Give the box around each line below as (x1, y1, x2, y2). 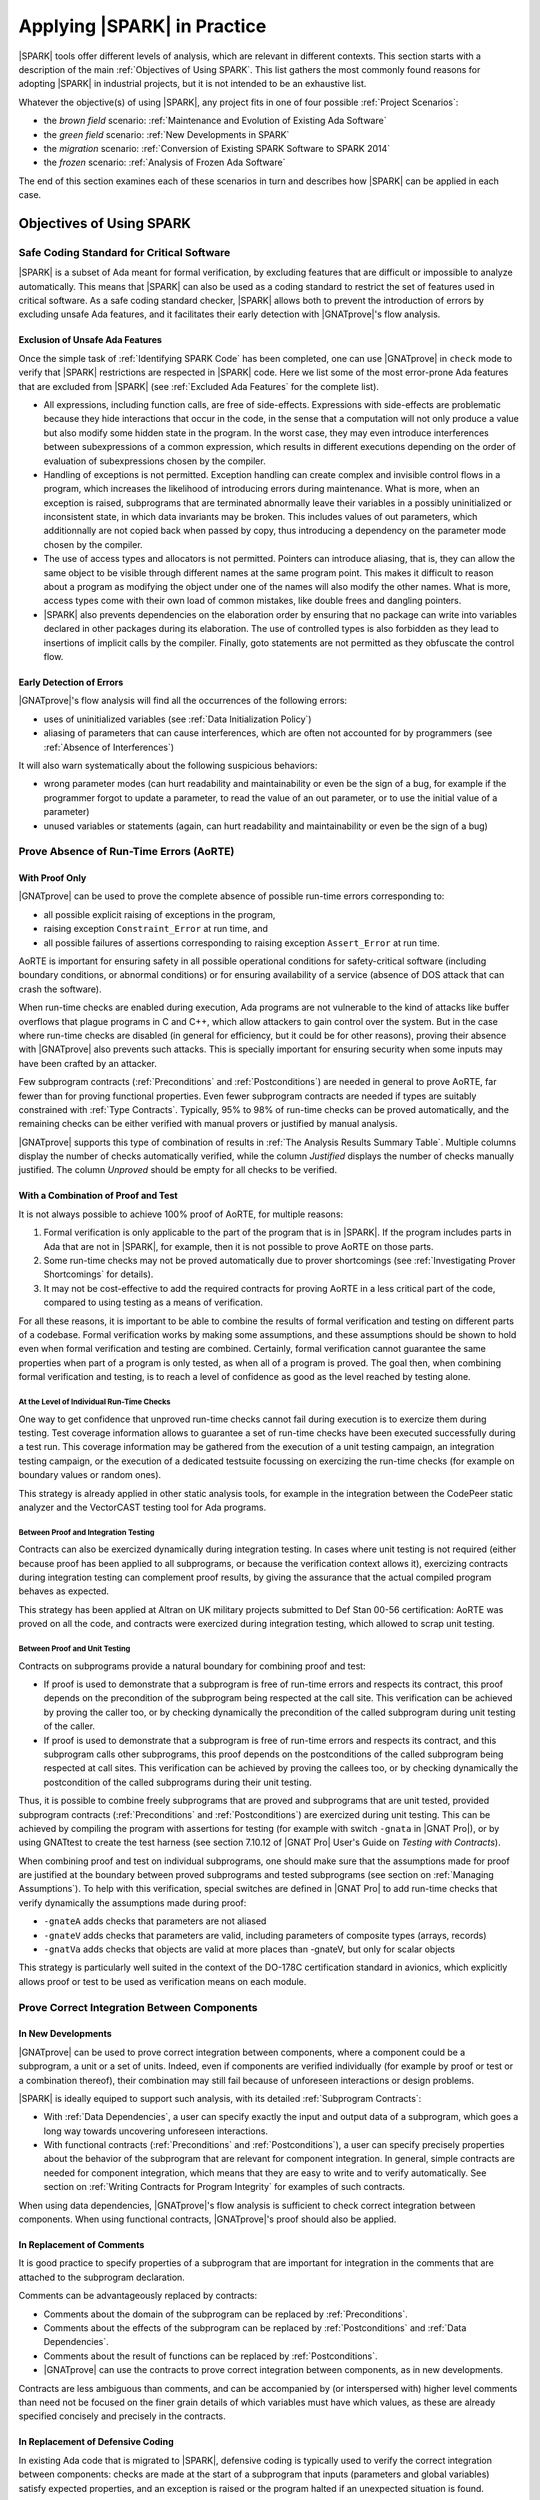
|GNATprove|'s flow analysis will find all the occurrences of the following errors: (18, 695, 348, 707)
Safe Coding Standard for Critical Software (18, 245, 231, 259)
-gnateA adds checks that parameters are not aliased (43, 1915, 267, 1927)
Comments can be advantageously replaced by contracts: (18, 2290, 258, 2302)
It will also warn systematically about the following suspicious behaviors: (18, 759, 318, 771)
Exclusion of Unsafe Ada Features (18, 334, 162, 346)
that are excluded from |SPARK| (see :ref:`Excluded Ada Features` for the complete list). (18, 380, 380, 392)
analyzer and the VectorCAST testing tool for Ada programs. (18, 1501, 267, 1513)
